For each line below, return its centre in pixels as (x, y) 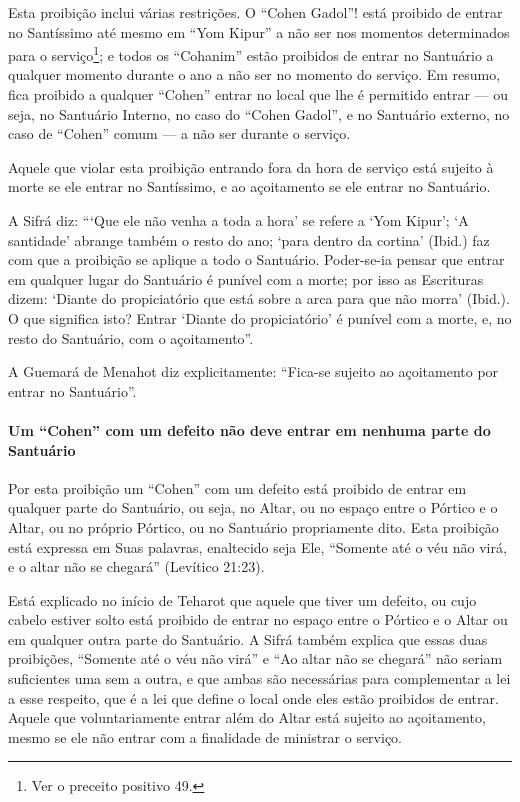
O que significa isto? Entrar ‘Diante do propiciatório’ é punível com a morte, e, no (260, 317)
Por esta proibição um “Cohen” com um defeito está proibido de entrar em (237, 487)
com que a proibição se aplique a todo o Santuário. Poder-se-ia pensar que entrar (256, 259)
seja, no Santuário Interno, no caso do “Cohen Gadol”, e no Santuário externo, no (259, 113)
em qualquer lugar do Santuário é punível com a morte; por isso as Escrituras (246, 278)
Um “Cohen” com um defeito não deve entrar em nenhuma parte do (249, 429)
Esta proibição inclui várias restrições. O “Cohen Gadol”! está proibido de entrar (255, 12)
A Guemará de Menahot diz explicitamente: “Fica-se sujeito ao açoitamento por (253, 371)
